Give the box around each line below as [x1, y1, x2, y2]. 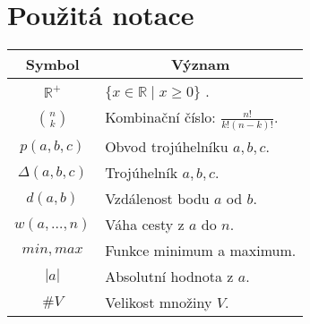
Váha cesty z [105, 214, 185, 235]
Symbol [25, 54, 80, 75]
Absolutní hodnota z [105, 266, 234, 287]
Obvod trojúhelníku [105, 136, 228, 158]
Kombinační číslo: [105, 107, 216, 128]
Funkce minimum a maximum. [105, 240, 297, 261]
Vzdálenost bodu [105, 188, 210, 209]
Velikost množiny [105, 292, 212, 313]
